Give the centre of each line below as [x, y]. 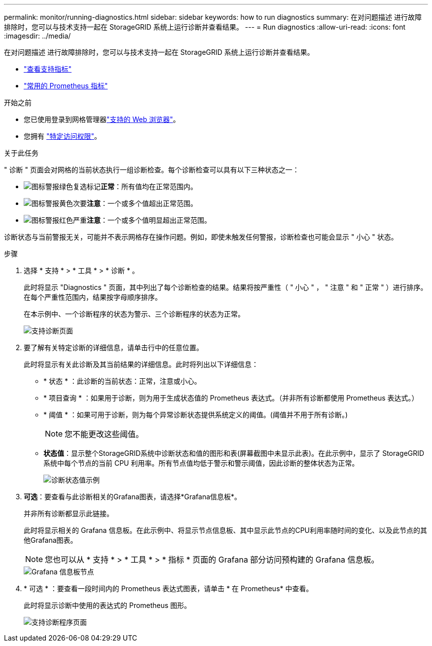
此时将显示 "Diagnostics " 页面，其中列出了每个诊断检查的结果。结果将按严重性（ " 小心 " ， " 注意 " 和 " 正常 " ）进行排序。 [226, 287]
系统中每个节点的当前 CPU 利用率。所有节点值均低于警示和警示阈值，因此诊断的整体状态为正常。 [201, 463]
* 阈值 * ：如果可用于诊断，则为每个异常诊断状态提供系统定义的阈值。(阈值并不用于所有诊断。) [196, 415]
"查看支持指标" [48, 69]
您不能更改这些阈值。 [104, 434]
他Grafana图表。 [51, 540]
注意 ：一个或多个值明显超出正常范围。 [149, 220]
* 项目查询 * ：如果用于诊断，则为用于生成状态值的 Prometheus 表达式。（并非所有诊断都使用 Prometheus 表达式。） [231, 398]
